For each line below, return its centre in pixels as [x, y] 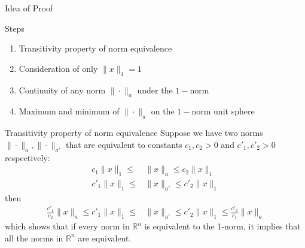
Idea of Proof [29, 8]
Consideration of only [58, 68]
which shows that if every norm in [67, 226]
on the [163, 111]
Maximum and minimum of [69, 111]
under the [155, 90]
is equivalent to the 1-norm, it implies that [222, 226]
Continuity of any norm [62, 90]
